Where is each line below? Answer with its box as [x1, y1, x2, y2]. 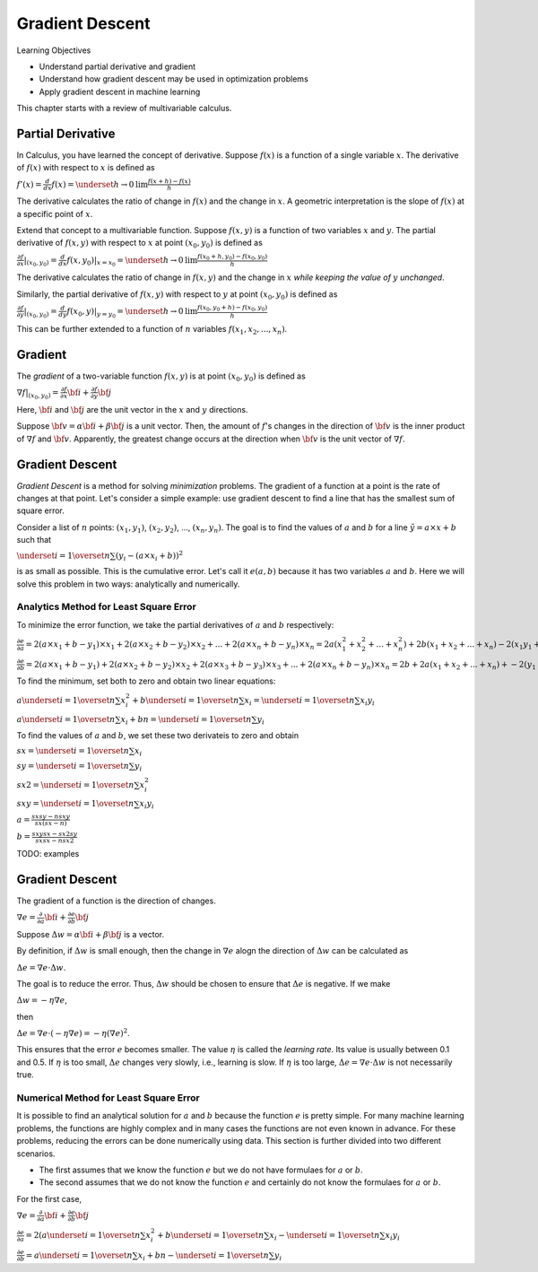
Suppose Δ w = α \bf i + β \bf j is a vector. [16, 928, 165, 939]
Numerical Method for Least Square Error [16, 1092, 201, 1103]
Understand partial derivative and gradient [39, 61, 196, 72]
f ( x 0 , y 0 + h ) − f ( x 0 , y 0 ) [197, 303, 268, 313]
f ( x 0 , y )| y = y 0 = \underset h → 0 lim [66, 306, 198, 319]
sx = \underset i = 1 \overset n [16, 745, 130, 756]
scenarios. [16, 1148, 56, 1159]
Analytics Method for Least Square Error [16, 601, 196, 614]
